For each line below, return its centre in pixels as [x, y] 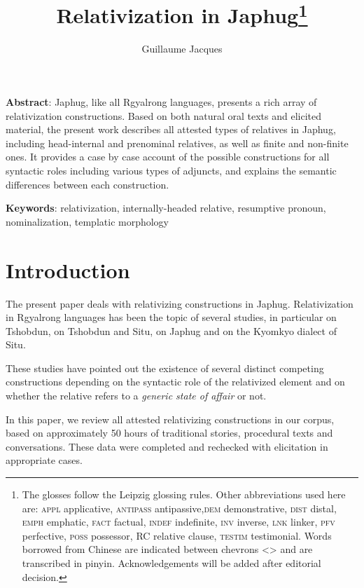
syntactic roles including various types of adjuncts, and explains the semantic [171, 171]
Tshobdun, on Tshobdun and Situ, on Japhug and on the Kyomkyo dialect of [171, 330]
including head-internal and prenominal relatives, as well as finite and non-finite [177, 143]
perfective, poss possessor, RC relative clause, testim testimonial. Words [177, 535]
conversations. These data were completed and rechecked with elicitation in [167, 446]
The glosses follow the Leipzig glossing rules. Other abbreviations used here [184, 494]
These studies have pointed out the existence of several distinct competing [165, 368]
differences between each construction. [87, 184]
